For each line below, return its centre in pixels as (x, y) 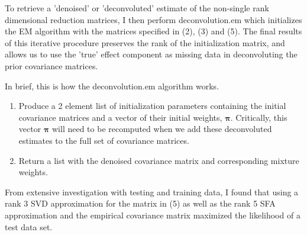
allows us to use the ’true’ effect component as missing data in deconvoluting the (151, 54)
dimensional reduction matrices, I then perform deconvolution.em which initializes (153, 19)
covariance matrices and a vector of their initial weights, (120, 117)
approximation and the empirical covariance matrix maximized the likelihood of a (153, 215)
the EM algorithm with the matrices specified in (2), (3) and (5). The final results (153, 31)
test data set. (29, 226)
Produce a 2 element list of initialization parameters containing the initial (152, 106)
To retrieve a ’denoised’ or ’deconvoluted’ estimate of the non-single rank (137, 8)
